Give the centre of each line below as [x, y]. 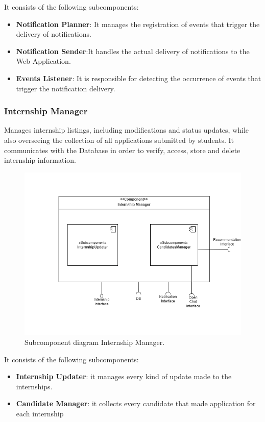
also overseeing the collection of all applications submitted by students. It [119, 140]
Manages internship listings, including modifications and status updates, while [127, 130]
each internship [40, 413]
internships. [34, 386]
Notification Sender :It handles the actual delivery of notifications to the [133, 51]
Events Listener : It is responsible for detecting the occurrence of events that [139, 78]
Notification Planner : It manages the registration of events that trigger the [138, 24]
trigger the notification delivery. [66, 88]
